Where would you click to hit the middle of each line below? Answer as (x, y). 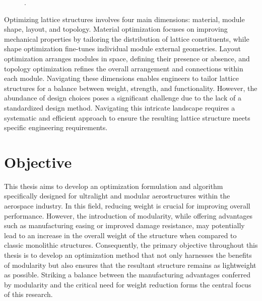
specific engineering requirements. (56, 127)
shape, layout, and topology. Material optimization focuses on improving (116, 29)
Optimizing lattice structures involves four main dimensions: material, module (124, 19)
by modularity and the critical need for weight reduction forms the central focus (128, 284)
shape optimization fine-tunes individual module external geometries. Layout (122, 48)
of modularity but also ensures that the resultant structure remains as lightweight (130, 265)
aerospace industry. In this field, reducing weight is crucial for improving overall (127, 206)
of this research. (28, 294)
